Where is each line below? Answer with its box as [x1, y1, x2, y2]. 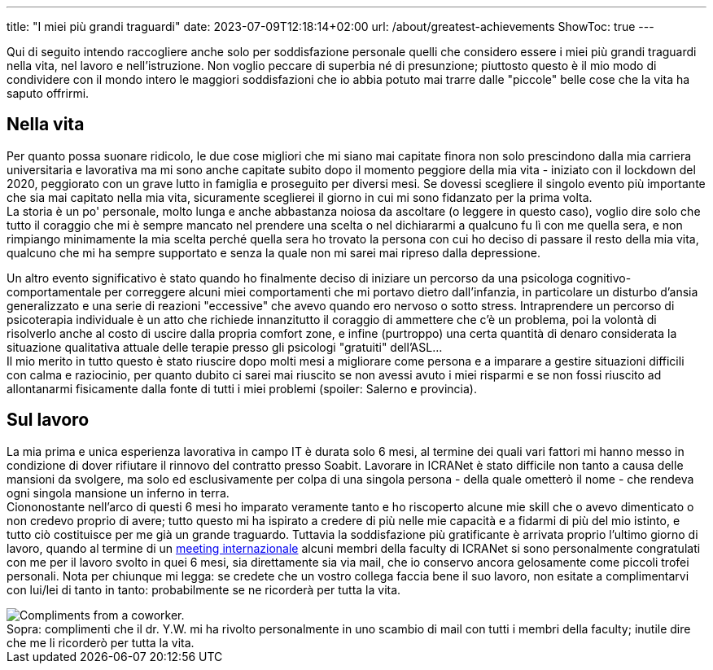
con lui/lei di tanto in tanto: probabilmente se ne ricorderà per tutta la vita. [7, 582, 401, 597]
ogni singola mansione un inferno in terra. [7, 485, 230, 500]
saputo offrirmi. [7, 86, 90, 100]
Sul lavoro [7, 409, 90, 431]
